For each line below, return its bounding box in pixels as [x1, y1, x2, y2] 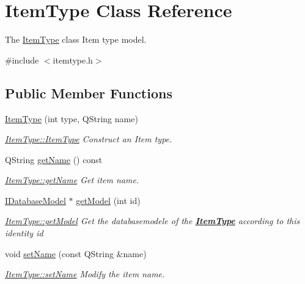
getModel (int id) [76, 194, 141, 206]
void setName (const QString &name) [5, 247, 147, 260]
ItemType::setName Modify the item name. [5, 268, 165, 280]
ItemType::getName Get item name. [5, 173, 139, 186]
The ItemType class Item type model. [5, 33, 147, 46]
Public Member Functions [5, 83, 172, 102]
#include [5, 53, 39, 66]
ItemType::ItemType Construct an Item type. [5, 133, 172, 145]
